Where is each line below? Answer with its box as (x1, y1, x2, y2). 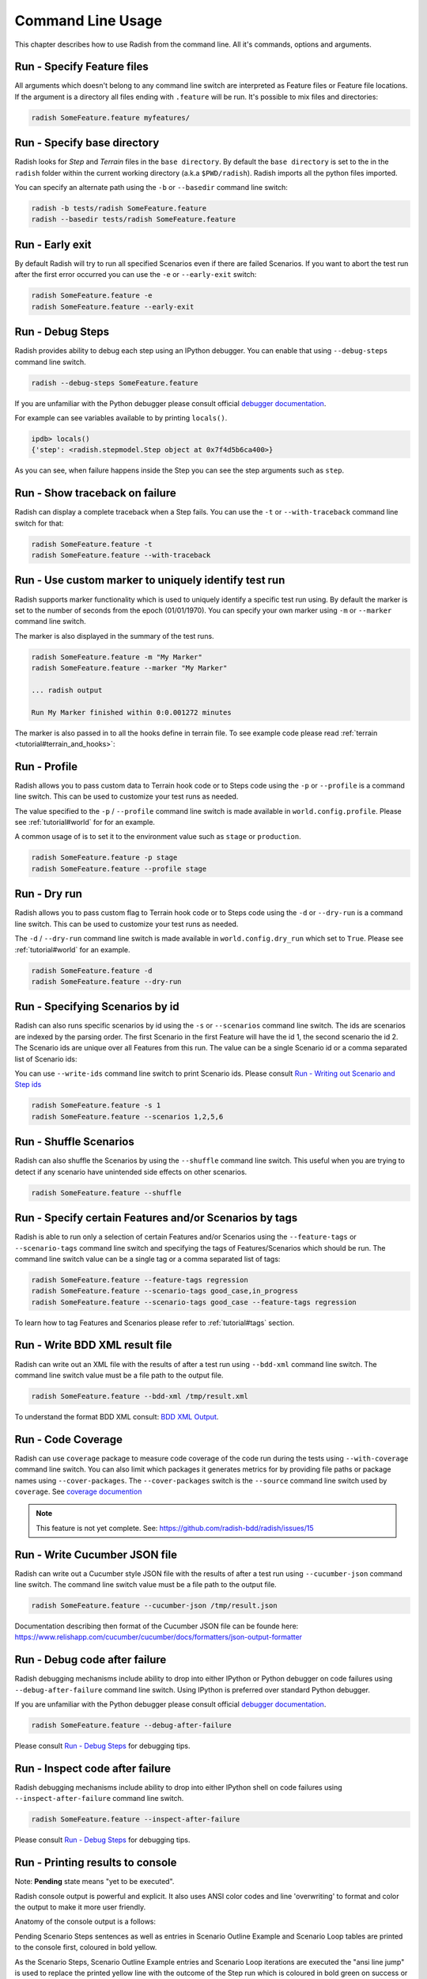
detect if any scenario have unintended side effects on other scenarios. (14, 1167, 248, 1176)
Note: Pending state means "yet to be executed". (14, 1877, 175, 1886)
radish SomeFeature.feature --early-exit (31, 302, 195, 311)
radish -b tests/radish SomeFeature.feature (31, 204, 207, 213)
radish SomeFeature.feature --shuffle (31, 1188, 182, 1197)
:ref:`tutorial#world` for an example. (14, 944, 130, 954)
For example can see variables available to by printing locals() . (14, 413, 228, 423)
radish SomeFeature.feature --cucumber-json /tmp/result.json (31, 1601, 278, 1610)
